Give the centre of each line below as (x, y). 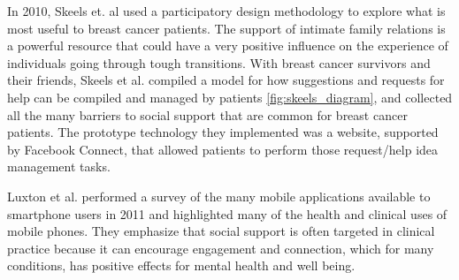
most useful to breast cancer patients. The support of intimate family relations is (226, 28)
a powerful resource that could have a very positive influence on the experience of (228, 45)
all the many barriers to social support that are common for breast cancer (207, 114)
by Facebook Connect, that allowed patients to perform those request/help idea (223, 149)
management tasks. (59, 166)
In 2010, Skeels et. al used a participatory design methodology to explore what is (226, 11)
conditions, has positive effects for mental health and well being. (181, 265)
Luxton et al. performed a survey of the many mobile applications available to (219, 196)
